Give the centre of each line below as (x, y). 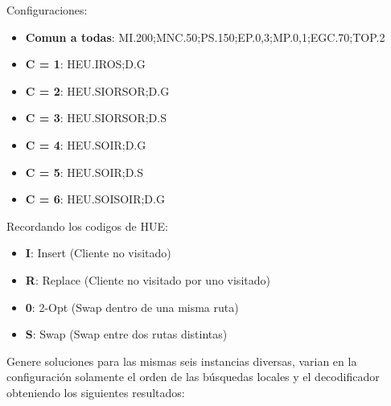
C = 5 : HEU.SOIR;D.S (84, 172)
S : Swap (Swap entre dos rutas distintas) (126, 334)
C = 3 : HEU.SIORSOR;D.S (96, 118)
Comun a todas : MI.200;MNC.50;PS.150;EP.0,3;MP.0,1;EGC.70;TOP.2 (205, 37)
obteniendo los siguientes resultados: (96, 392)
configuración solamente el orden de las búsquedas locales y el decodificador (193, 377)
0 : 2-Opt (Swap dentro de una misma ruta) (132, 307)
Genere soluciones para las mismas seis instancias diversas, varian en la (182, 361)
